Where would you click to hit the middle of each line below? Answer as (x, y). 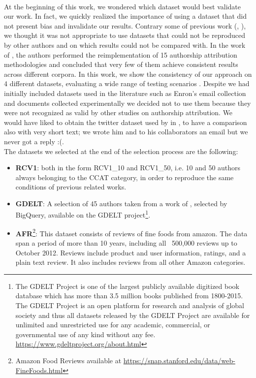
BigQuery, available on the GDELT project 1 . (83, 214)
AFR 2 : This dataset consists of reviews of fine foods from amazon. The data (131, 232)
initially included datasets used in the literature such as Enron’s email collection (125, 93)
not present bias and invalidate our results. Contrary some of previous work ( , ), (125, 25)
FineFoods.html (39, 370)
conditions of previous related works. (71, 187)
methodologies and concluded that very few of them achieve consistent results (121, 64)
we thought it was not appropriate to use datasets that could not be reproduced (125, 35)
